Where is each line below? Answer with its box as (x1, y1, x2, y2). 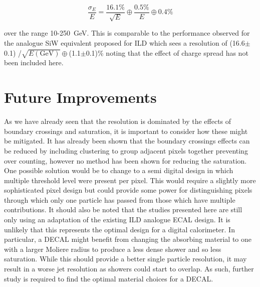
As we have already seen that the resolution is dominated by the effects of (4, 116, 231, 126)
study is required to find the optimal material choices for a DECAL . (4, 273, 213, 283)
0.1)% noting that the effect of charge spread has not (86, 47, 248, 58)
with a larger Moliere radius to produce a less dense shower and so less (4, 243, 221, 254)
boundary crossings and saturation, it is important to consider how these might (4, 125, 248, 136)
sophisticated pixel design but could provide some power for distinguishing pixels (4, 185, 252, 195)
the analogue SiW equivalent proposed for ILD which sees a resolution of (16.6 (4, 38, 245, 48)
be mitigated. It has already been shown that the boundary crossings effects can (4, 135, 250, 146)
